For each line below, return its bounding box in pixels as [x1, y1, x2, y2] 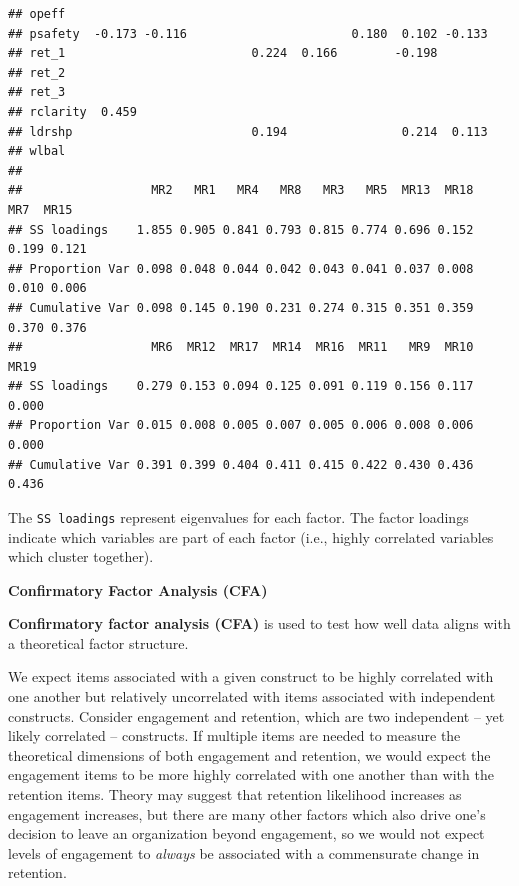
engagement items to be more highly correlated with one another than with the [8, 764, 494, 785]
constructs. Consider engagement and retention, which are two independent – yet [8, 705, 505, 726]
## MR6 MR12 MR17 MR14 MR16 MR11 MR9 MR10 [8, 340, 474, 355]
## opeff [8, 7, 66, 21]
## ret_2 [8, 65, 66, 80]
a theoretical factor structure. [8, 632, 189, 653]
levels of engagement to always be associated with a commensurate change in [8, 842, 480, 863]
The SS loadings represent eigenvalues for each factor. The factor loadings [8, 506, 469, 527]
